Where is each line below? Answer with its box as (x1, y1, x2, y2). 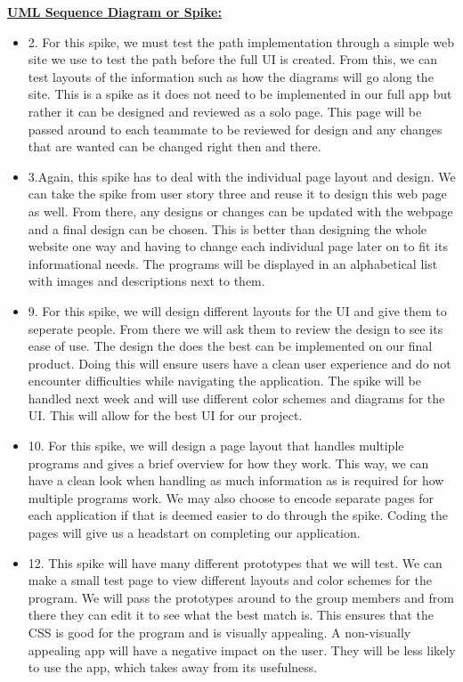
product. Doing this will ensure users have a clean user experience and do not (28, 353, 451, 372)
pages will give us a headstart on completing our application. (28, 524, 361, 542)
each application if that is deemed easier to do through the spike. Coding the (28, 506, 449, 524)
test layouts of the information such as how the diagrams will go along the (28, 67, 434, 85)
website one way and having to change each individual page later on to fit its (28, 237, 448, 256)
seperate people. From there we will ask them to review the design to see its (28, 319, 443, 337)
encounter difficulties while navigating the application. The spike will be (28, 371, 422, 390)
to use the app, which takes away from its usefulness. (28, 658, 318, 677)
